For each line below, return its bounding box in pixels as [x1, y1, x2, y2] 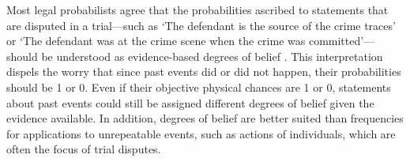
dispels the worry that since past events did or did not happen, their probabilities [6, 63, 401, 80]
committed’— [308, 32, 375, 49]
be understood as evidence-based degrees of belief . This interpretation [41, 47, 383, 64]
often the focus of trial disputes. [6, 141, 161, 157]
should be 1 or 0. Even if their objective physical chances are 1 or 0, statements [6, 78, 391, 95]
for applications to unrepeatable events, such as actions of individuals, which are [6, 125, 396, 141]
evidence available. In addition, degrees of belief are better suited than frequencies [6, 110, 404, 126]
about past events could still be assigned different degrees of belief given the [6, 94, 374, 111]
